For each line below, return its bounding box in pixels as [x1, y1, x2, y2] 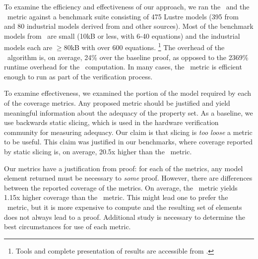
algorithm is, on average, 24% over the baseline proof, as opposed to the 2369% [7, 52, 249, 62]
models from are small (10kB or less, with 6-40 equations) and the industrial [4, 30, 240, 41]
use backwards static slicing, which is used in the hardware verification [4, 117, 219, 128]
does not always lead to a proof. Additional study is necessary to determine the [4, 211, 245, 222]
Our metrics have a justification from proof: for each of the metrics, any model [4, 163, 243, 173]
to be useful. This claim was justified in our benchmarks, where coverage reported [4, 136, 253, 147]
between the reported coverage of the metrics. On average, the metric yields [4, 182, 238, 193]
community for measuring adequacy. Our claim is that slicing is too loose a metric [4, 127, 253, 137]
